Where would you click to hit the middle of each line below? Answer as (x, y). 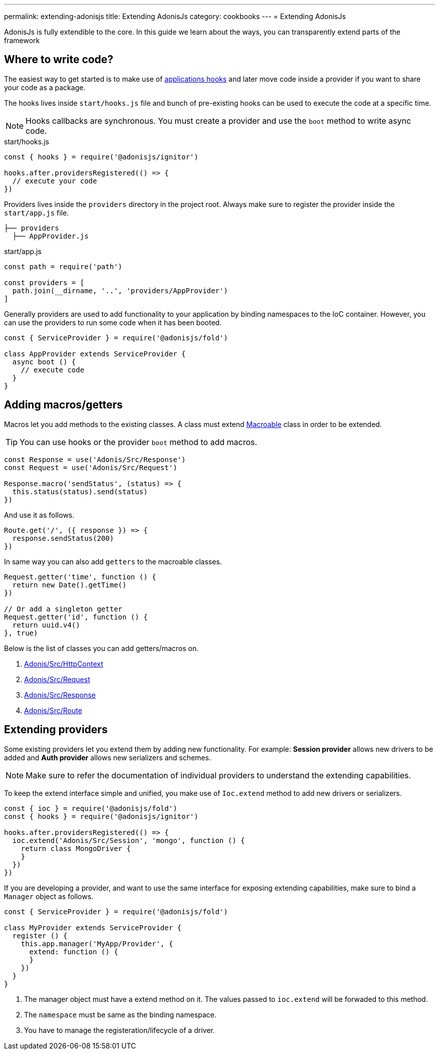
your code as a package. (45, 87)
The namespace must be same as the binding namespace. (120, 1014)
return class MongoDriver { (76, 848)
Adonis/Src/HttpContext (64, 664)
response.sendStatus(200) (63, 538)
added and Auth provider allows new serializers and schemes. (107, 757)
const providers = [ (44, 282)
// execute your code (55, 181)
